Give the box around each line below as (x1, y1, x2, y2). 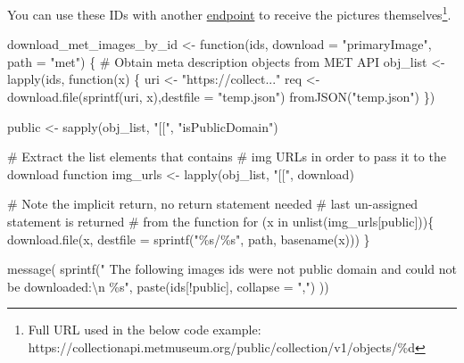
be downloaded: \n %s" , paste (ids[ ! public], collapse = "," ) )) (7, 276, 329, 295)
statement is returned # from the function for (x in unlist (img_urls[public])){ (7, 212, 435, 230)
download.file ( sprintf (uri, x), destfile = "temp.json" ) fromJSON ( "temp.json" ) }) (7, 87, 435, 106)
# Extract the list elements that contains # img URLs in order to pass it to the (7, 147, 446, 166)
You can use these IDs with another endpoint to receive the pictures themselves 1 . (7, 3, 452, 23)
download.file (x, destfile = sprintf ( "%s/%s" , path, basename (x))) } (7, 229, 370, 248)
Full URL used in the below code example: (28, 320, 261, 339)
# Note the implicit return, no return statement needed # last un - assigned (7, 194, 418, 213)
